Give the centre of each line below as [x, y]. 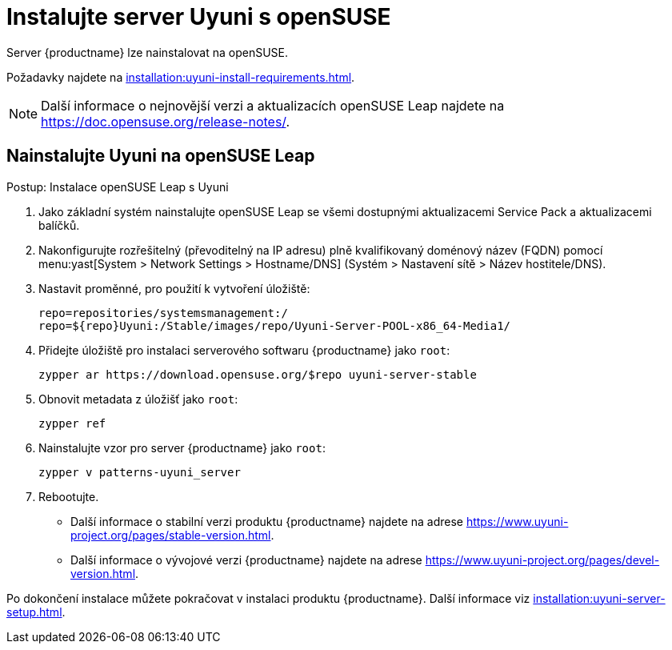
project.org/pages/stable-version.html [171, 535]
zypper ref [72, 423]
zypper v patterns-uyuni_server [140, 472]
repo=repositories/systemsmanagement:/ [163, 313]
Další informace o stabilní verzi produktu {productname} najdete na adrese [267, 521]
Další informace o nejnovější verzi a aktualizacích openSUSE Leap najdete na [273, 105]
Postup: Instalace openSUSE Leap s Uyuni [118, 187]
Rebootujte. [69, 496]
